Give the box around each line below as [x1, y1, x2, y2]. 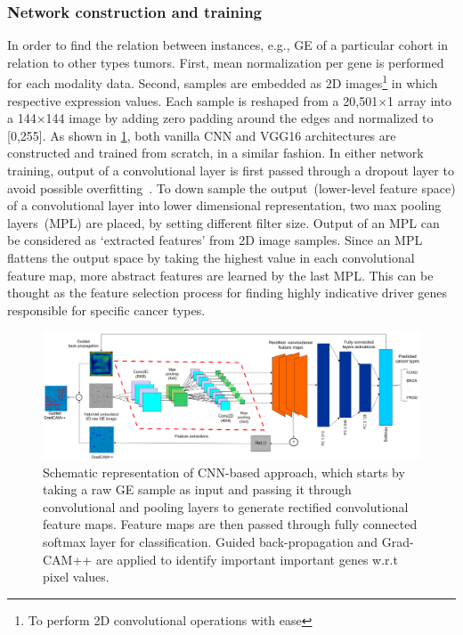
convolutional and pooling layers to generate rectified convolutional [43, 497, 409, 516]
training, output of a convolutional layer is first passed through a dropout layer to [7, 161, 454, 180]
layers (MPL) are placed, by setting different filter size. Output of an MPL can [7, 213, 440, 232]
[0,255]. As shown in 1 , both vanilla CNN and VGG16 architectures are [7, 126, 396, 144]
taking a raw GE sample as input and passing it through [43, 480, 352, 499]
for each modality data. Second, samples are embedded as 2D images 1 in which [7, 71, 438, 93]
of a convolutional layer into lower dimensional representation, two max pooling [7, 196, 442, 215]
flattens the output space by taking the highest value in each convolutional [7, 248, 415, 266]
